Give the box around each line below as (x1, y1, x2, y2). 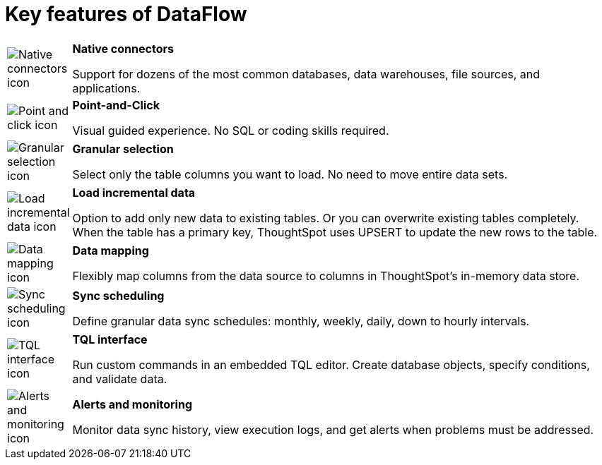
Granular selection (72, 141, 174, 156)
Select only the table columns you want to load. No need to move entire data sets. (72, 167, 508, 181)
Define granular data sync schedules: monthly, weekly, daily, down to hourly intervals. (72, 313, 530, 328)
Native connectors (72, 41, 174, 56)
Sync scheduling (72, 288, 165, 303)
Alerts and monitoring (72, 397, 193, 411)
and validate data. (72, 371, 167, 386)
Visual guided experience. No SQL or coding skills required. (72, 123, 389, 138)
